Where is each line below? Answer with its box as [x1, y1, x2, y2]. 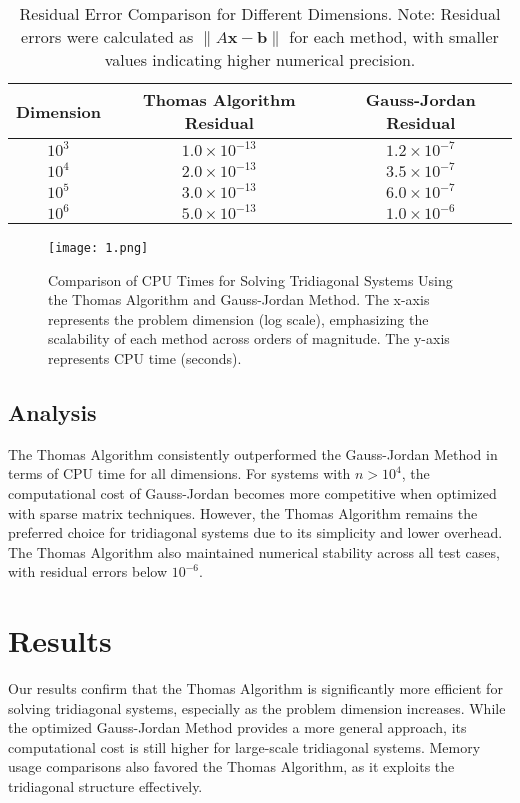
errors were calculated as [21, 25, 194, 48]
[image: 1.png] [48, 241, 149, 255]
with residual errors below [8, 561, 167, 582]
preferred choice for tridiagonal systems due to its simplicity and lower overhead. [8, 522, 503, 543]
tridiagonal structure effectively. [8, 776, 203, 797]
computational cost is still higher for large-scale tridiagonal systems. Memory [8, 736, 481, 757]
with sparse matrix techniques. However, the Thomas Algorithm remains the [8, 502, 478, 523]
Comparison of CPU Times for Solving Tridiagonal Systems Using [48, 269, 453, 290]
